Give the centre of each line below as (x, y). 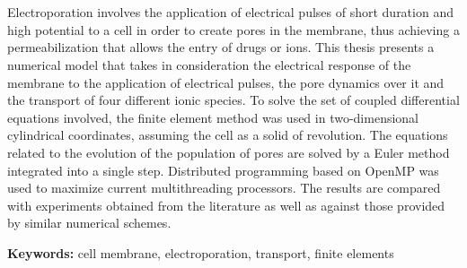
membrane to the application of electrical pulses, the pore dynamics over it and (226, 82)
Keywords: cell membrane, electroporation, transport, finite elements (201, 252)
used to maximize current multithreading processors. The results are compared (224, 188)
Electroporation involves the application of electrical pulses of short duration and (230, 12)
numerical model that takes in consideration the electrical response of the (209, 64)
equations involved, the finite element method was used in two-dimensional (213, 117)
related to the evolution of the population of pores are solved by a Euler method (229, 152)
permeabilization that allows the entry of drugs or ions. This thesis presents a (221, 47)
